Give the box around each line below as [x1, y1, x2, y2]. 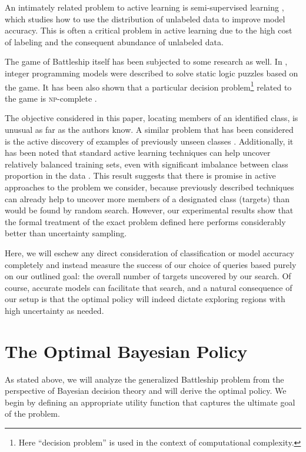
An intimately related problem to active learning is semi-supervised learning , [5, 1, 284, 13]
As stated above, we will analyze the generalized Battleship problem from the [5, 373, 284, 385]
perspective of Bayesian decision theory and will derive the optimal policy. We [5, 384, 287, 397]
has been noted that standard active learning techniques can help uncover [5, 146, 271, 159]
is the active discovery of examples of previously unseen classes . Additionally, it [5, 135, 294, 147]
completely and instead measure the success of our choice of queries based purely [5, 258, 297, 270]
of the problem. [5, 407, 60, 420]
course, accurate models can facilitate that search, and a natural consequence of [5, 281, 292, 293]
